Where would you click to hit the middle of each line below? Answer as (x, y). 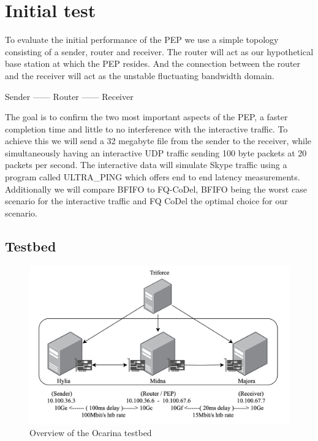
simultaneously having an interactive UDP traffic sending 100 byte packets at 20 (156, 152)
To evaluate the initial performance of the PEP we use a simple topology (142, 40)
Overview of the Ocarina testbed (91, 433)
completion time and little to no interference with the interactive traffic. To (146, 128)
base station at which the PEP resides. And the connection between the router (153, 63)
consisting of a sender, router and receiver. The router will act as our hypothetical (159, 51)
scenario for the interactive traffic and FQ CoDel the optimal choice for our (146, 201)
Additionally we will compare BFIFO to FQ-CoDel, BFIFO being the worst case (156, 189)
